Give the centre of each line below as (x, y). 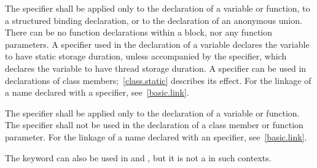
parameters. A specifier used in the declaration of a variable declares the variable (157, 44)
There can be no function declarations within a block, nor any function (139, 32)
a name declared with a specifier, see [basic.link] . (97, 92)
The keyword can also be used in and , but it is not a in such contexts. (138, 157)
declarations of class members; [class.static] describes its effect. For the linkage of (158, 80)
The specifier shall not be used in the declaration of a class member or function (154, 125)
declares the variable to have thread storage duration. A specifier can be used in (156, 68)
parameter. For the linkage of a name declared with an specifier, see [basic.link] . (156, 136)
